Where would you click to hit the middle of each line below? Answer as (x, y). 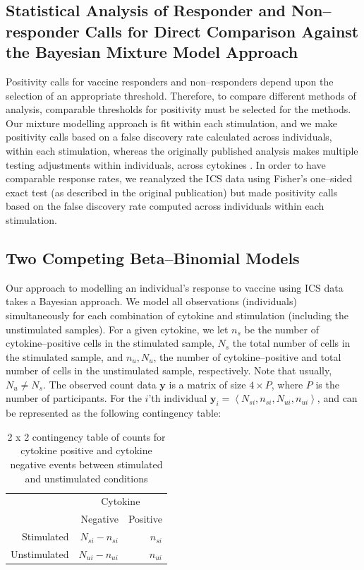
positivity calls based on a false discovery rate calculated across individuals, (169, 137)
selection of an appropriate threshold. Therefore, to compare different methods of (181, 95)
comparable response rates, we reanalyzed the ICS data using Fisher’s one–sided (179, 178)
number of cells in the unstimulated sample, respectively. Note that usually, (169, 370)
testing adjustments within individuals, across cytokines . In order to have (166, 164)
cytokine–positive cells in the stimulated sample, (110, 343)
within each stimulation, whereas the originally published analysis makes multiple (182, 150)
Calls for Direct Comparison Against (222, 31)
